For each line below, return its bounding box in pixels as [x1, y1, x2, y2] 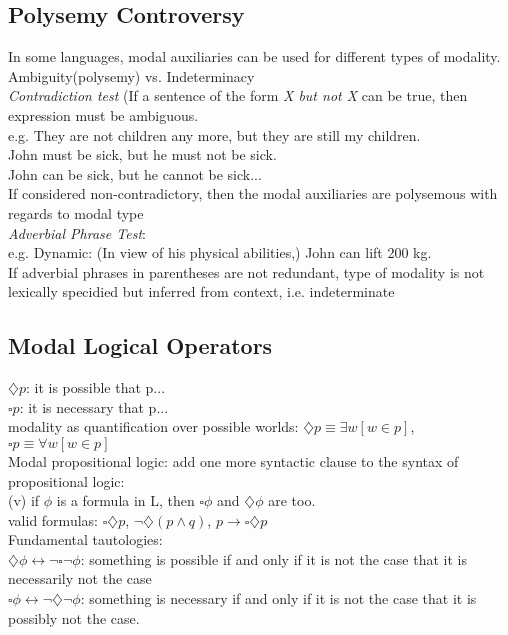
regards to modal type [8, 202, 144, 223]
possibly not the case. [8, 607, 140, 628]
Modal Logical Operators [8, 330, 273, 361]
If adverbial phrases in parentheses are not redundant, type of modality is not [8, 261, 485, 282]
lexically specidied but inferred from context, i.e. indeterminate [8, 281, 395, 302]
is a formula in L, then [56, 490, 195, 511]
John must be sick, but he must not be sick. [8, 144, 277, 165]
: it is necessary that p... [19, 396, 169, 417]
